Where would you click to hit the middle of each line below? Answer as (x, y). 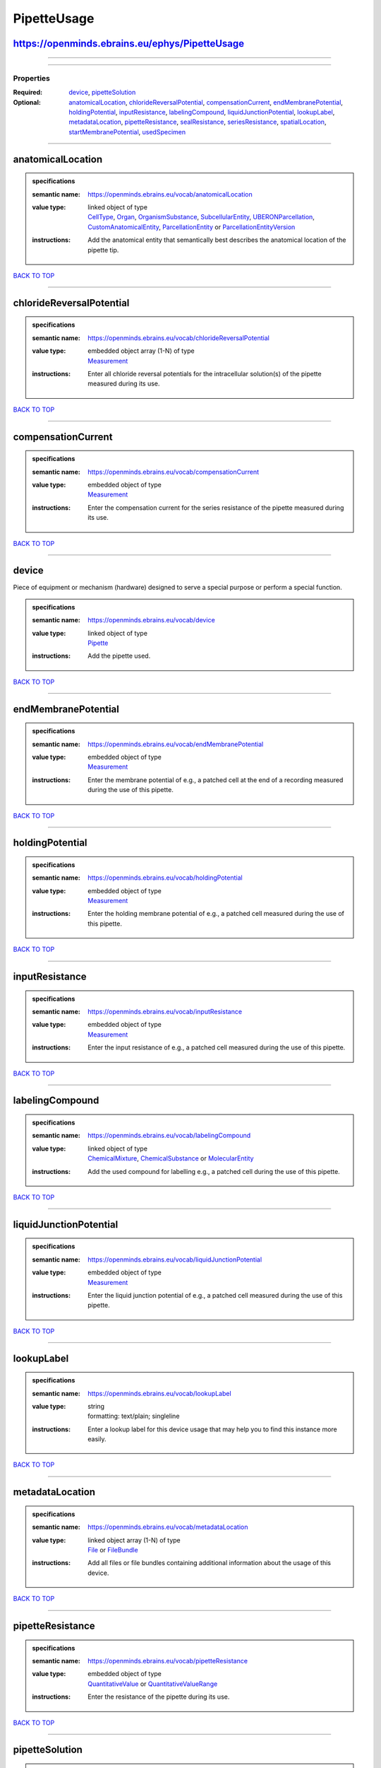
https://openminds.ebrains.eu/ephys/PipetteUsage (129, 43)
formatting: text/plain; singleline (134, 1416)
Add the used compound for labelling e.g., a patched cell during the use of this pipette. (214, 1171)
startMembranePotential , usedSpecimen (127, 132)
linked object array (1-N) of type (134, 1540)
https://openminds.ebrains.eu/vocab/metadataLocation (168, 1527)
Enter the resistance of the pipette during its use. (159, 1697)
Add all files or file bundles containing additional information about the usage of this (210, 1563)
